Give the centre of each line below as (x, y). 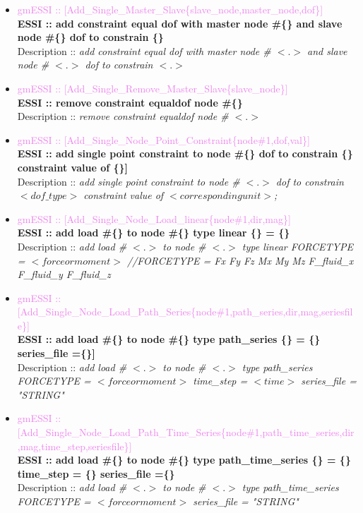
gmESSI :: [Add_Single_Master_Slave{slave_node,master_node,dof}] (170, 9)
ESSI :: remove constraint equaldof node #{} (130, 102)
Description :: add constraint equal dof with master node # (144, 50)
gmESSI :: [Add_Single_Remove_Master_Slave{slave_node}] (153, 88)
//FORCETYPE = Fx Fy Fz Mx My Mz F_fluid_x (240, 260)
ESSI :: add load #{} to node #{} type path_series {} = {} (169, 339)
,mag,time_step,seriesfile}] (75, 446)
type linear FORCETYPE (297, 246)
